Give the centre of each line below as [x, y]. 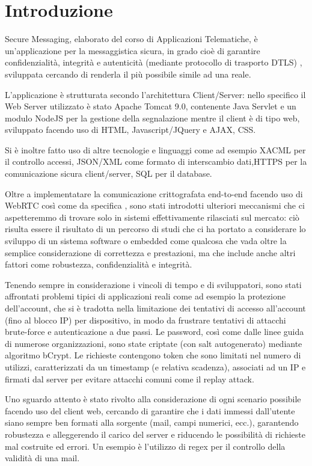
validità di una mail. [42, 458]
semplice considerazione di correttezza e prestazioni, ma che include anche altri [150, 252]
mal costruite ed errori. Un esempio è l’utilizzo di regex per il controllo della [145, 446]
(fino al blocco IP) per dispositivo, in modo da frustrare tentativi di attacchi [145, 320]
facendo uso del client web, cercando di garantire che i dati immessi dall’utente [150, 410]
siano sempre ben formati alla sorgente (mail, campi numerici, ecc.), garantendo [152, 422]
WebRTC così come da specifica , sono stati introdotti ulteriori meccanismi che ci [155, 205]
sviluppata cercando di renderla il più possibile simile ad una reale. [128, 74]
